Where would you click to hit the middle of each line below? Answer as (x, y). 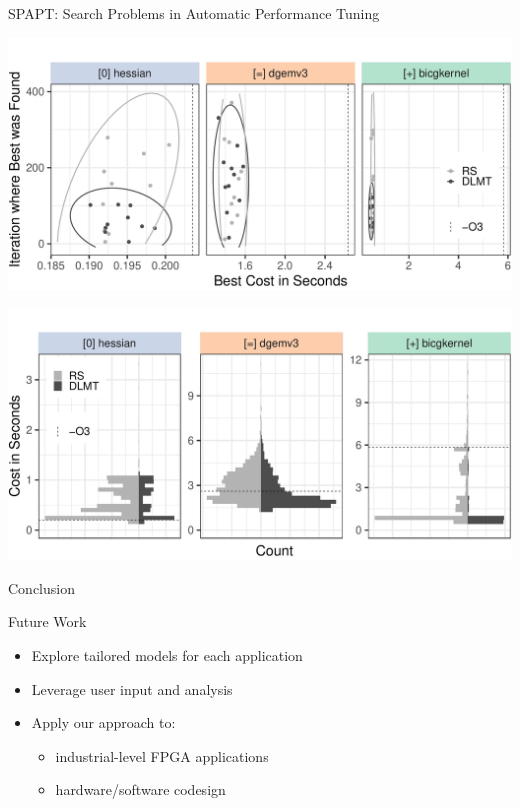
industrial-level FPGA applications (162, 755)
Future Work (47, 621)
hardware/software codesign (140, 789)
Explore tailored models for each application (167, 654)
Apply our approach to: (103, 722)
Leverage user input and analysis (132, 688)
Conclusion (41, 587)
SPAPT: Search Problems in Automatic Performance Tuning (194, 13)
